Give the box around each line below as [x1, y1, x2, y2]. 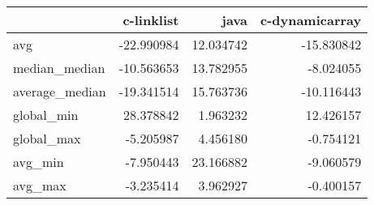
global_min [13, 105, 79, 124]
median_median [13, 58, 105, 77]
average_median [13, 82, 106, 100]
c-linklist [123, 11, 179, 29]
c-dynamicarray [260, 11, 362, 29]
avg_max [13, 176, 67, 194]
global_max [13, 129, 81, 147]
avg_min [13, 152, 64, 171]
